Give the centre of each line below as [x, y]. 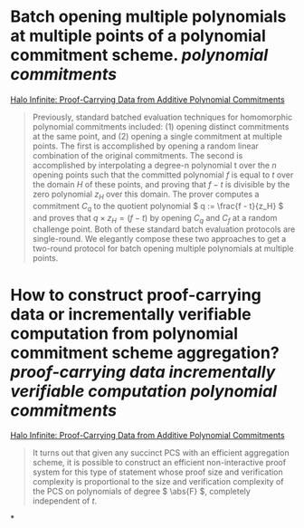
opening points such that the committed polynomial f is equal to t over [163, 175]
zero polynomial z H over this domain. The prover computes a [146, 195]
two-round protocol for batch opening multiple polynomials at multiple [163, 249]
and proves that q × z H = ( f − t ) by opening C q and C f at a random [155, 219]
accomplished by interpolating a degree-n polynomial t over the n [154, 165]
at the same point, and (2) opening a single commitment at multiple [157, 136]
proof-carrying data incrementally [143, 372]
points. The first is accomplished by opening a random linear [145, 146]
